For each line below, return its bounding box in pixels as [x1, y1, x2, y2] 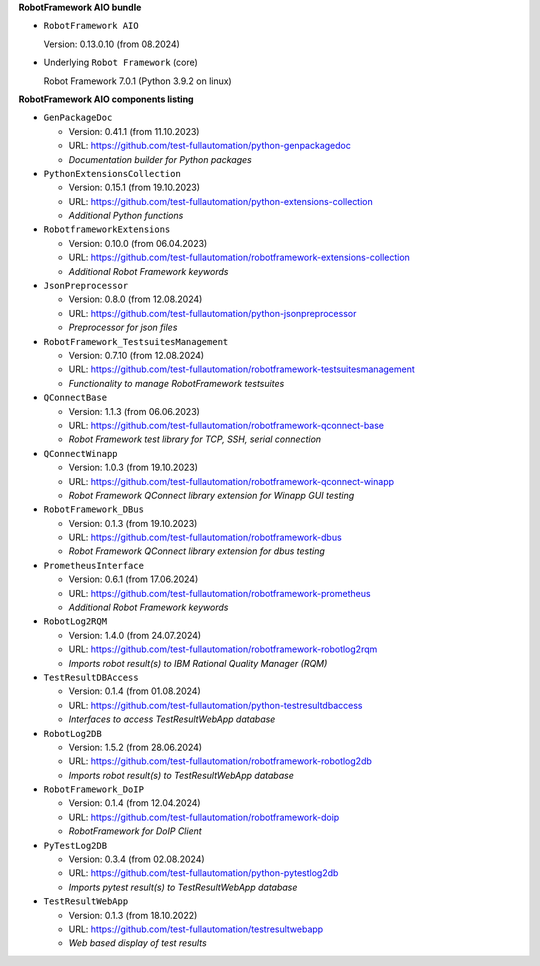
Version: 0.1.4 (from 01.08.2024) [68, 685, 201, 697]
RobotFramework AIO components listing [18, 93, 194, 105]
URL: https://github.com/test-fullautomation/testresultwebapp [68, 923, 324, 935]
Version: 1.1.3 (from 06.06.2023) [68, 405, 200, 417]
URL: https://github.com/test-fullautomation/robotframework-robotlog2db [68, 755, 372, 767]
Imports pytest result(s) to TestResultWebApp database [68, 881, 298, 893]
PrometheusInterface [43, 560, 145, 571]
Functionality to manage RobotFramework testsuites [68, 377, 285, 389]
